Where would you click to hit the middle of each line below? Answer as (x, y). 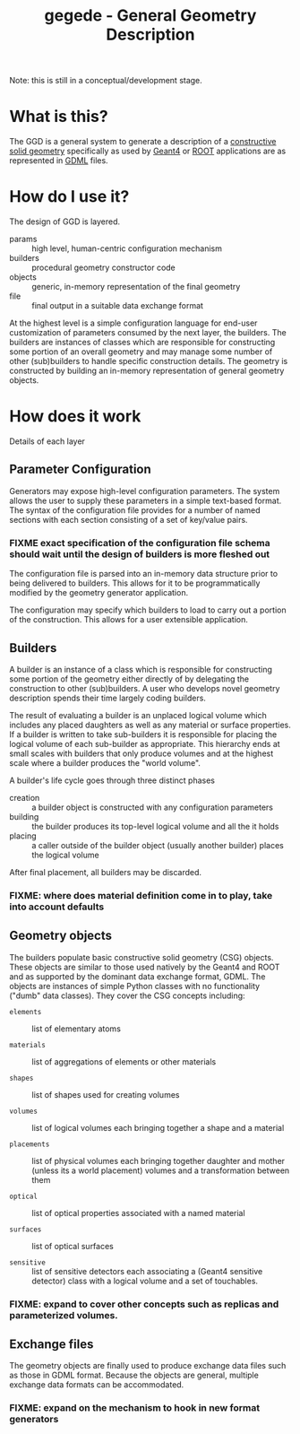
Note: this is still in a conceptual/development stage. (106, 81)
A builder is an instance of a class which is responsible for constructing (141, 669)
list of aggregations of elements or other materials (124, 1061)
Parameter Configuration (81, 469)
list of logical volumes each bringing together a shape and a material (158, 1127)
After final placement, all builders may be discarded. (106, 872)
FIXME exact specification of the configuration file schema (140, 543)
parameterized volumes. (64, 1315)
